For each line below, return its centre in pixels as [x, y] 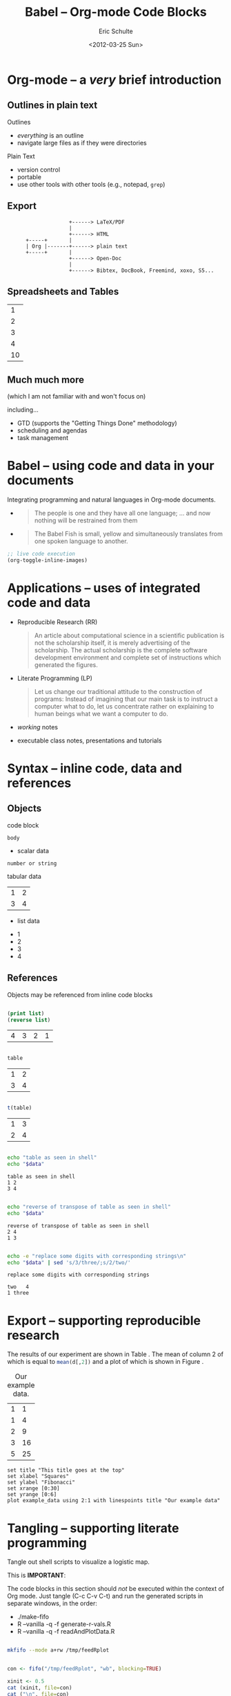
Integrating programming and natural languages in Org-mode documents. [111, 500]
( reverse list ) [29, 1020]
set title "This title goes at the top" [66, 1470]
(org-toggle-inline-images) [48, 560]
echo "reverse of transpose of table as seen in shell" [89, 1207]
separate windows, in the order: [52, 1603]
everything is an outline [50, 135]
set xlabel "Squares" [38, 1477]
